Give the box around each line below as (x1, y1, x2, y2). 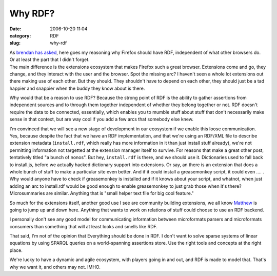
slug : (9, 40, 21, 46)
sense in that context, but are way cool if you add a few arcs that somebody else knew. (9, 116, 193, 123)
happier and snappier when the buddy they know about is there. (9, 85, 145, 91)
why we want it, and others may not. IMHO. (9, 264, 101, 270)
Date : (9, 26, 22, 32)
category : (9, 32, 31, 38)
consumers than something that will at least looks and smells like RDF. (9, 223, 158, 229)
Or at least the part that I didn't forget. (9, 56, 90, 63)
